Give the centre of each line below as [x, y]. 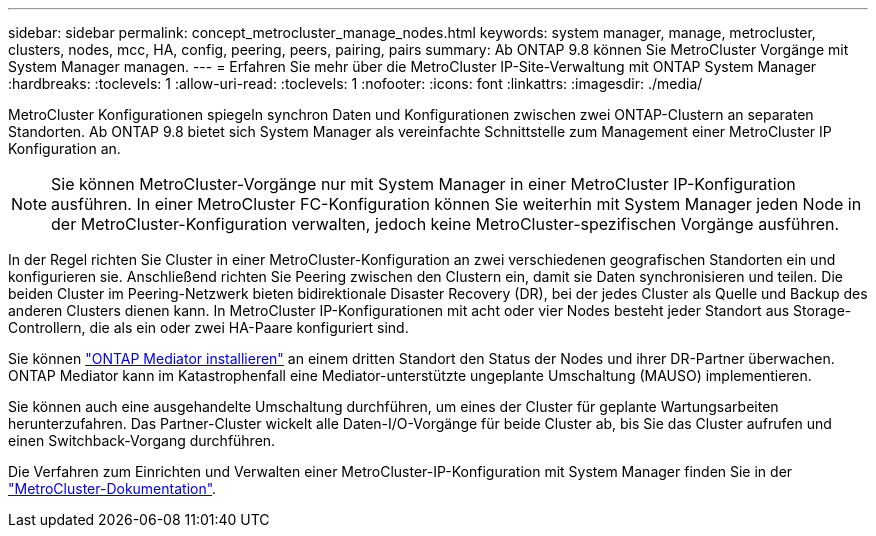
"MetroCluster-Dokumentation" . [112, 488]
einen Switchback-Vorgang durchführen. [142, 440]
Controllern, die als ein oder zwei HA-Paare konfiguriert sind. [208, 327]
